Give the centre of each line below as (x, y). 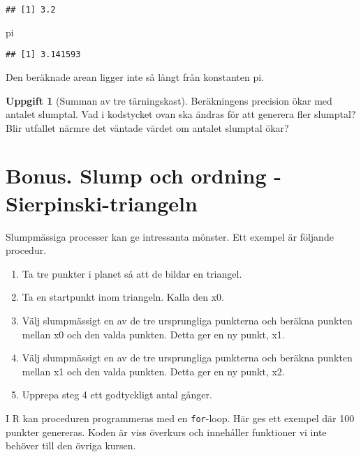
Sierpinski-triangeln (102, 203)
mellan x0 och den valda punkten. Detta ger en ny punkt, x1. (153, 334)
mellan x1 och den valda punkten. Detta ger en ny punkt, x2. (153, 371)
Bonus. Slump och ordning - (143, 175)
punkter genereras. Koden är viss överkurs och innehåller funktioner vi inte (166, 432)
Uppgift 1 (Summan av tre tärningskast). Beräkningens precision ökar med (169, 100)
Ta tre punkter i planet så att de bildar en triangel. (132, 273)
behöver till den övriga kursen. (71, 445)
